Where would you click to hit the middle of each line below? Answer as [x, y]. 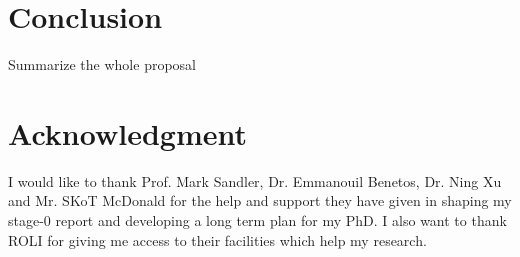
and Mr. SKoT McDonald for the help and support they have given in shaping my [260, 200]
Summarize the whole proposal [102, 64]
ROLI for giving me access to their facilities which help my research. [217, 239]
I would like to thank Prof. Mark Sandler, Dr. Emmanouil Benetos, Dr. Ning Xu [255, 180]
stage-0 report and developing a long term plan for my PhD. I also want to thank [257, 220]
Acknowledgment [127, 132]
